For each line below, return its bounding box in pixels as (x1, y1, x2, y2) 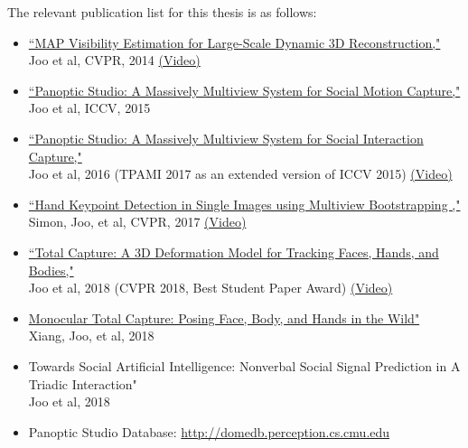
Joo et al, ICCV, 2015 (28, 98, 151, 117)
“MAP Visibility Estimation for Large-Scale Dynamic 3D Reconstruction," (28, 33, 441, 51)
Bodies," (28, 260, 74, 279)
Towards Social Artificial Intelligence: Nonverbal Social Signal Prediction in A (28, 356, 461, 375)
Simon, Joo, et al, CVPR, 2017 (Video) (28, 212, 247, 231)
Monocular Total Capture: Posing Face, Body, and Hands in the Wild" (28, 308, 420, 327)
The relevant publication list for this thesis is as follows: (7, 3, 317, 21)
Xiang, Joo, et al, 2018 (28, 326, 154, 345)
